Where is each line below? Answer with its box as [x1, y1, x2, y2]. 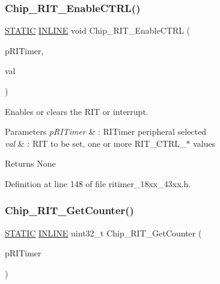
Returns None [5, 157, 56, 170]
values [193, 137, 216, 149]
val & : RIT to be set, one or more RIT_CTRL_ [5, 137, 186, 149]
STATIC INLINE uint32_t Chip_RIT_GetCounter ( [5, 226, 202, 239]
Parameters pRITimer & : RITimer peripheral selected [5, 125, 207, 138]
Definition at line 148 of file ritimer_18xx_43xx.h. [5, 177, 191, 190]
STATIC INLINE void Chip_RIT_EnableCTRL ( [5, 24, 191, 37]
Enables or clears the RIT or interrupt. [5, 105, 148, 117]
